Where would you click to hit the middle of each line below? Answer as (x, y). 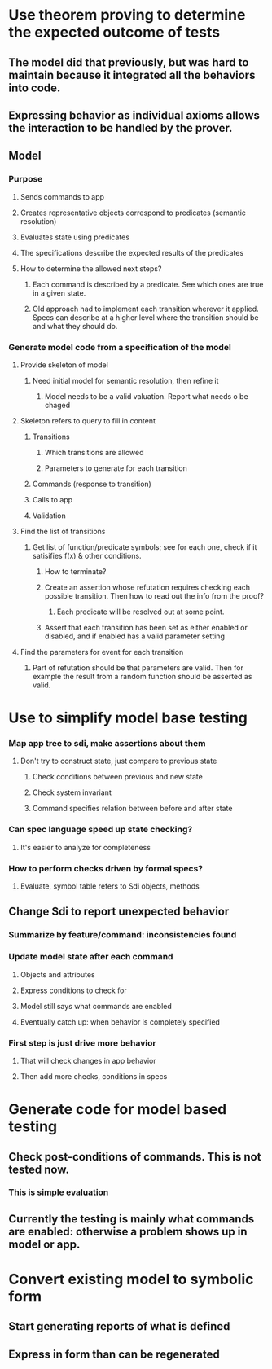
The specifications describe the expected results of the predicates (132, 252)
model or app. (44, 1244)
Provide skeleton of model (64, 365)
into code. (35, 88)
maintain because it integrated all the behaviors (132, 75)
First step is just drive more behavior (82, 1042)
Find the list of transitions (63, 531)
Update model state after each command (91, 957)
